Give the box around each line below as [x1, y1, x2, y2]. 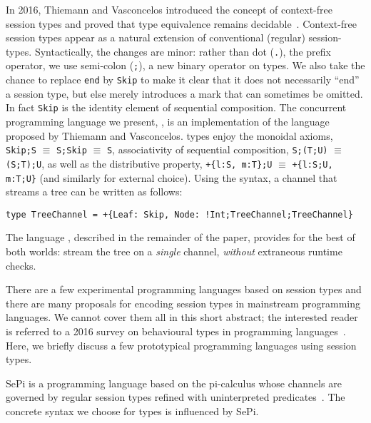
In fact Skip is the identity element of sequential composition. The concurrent [6, 100, 347, 115]
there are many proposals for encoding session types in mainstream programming [6, 295, 361, 310]
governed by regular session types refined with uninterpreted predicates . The [6, 389, 345, 404]
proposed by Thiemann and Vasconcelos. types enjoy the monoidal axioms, [6, 128, 333, 143]
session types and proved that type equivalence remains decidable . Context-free [6, 16, 357, 31]
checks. [6, 258, 36, 272]
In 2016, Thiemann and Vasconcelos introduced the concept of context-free [6, 2, 332, 16]
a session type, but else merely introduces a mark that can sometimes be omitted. [6, 86, 363, 101]
